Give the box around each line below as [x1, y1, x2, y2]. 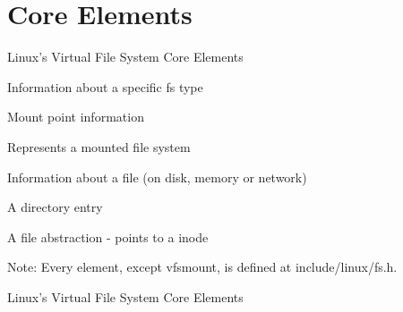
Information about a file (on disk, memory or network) [7, 167, 307, 186]
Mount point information [7, 107, 144, 126]
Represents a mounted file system [7, 137, 191, 156]
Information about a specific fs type [7, 77, 203, 96]
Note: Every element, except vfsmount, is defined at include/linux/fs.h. [7, 257, 398, 276]
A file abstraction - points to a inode [7, 227, 209, 246]
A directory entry [7, 198, 103, 216]
